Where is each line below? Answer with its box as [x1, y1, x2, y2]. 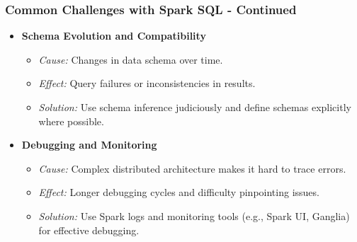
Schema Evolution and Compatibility [21, 28, 206, 43]
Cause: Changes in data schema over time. [38, 52, 223, 67]
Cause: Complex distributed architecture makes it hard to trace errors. [38, 161, 346, 175]
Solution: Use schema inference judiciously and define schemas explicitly [38, 100, 351, 114]
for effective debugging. [38, 222, 140, 237]
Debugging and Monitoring [21, 137, 157, 152]
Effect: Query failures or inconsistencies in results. [38, 76, 256, 91]
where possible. [38, 113, 104, 128]
